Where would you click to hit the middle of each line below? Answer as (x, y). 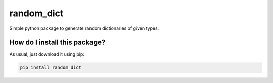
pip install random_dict (51, 68)
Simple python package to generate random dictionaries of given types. (84, 28)
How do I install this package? (57, 43)
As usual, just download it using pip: (47, 54)
